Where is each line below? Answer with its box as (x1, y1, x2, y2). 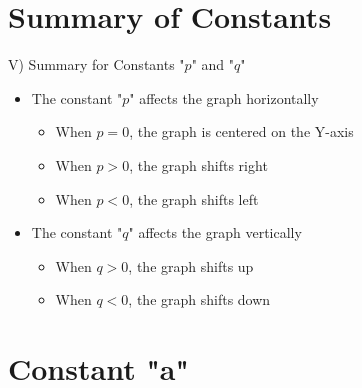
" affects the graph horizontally (129, 87, 319, 108)
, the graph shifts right (129, 154, 268, 175)
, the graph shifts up (128, 255, 254, 276)
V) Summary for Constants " (8, 54, 185, 75)
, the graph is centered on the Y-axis (129, 121, 354, 142)
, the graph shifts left (129, 188, 259, 209)
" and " (191, 54, 235, 75)
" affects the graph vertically (128, 222, 302, 243)
